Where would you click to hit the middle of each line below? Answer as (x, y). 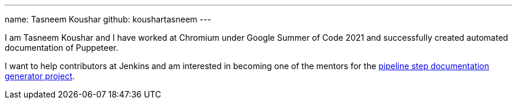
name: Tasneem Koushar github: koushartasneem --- (108, 19)
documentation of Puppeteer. (62, 48)
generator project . (40, 76)
